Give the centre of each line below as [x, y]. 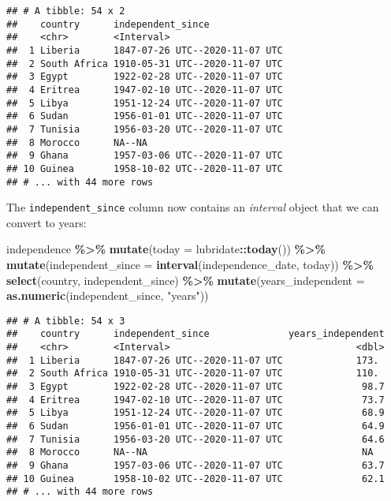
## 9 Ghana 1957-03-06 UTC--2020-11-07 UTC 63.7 [195, 466]
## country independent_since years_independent [195, 334]
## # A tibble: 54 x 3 [66, 321]
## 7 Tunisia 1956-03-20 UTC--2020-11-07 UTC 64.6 [195, 439]
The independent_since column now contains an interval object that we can [193, 207]
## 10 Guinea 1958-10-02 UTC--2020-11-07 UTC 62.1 [195, 479]
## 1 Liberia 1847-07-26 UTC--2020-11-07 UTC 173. [193, 360]
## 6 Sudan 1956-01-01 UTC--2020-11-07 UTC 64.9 [195, 426]
